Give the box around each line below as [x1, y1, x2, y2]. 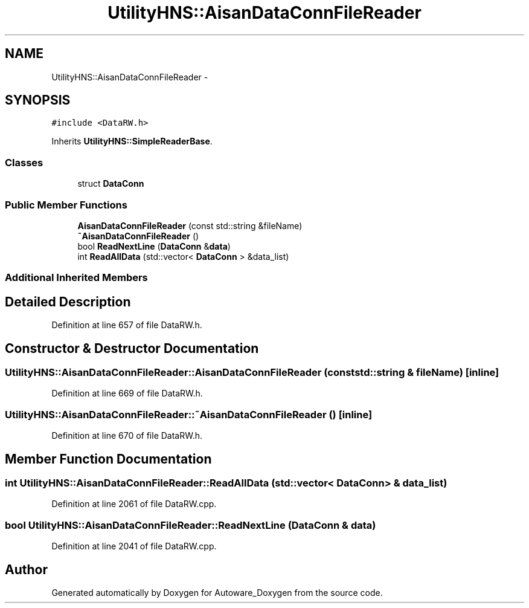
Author [5, 561, 48, 577]
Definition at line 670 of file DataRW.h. [51, 430, 203, 441]
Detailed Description [5, 294, 131, 309]
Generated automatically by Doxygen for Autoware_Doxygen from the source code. [51, 587, 383, 598]
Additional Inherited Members [5, 271, 148, 284]
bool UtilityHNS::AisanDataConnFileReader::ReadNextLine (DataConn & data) [5, 519, 376, 531]
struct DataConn [77, 178, 144, 189]
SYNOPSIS [5, 92, 71, 108]
